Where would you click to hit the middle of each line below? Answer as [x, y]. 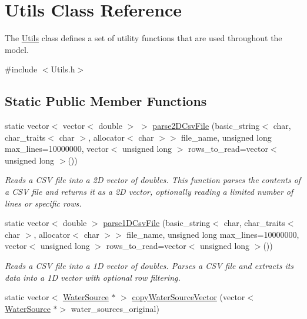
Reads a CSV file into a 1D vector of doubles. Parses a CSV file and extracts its [149, 266]
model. [17, 49]
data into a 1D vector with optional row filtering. [93, 277]
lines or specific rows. [43, 203]
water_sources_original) [115, 308]
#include [21, 69]
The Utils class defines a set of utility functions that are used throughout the [144, 38]
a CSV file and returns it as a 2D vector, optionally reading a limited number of [149, 192]
